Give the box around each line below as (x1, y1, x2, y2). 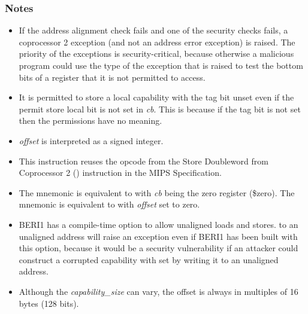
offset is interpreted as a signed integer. (19, 134, 164, 147)
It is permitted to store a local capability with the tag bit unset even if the (19, 91, 294, 103)
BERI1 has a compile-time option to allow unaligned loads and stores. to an (19, 218, 298, 230)
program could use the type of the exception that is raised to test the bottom (19, 59, 303, 71)
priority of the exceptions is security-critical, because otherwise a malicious (19, 47, 294, 60)
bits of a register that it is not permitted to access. (19, 71, 206, 83)
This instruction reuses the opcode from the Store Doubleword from (19, 154, 268, 167)
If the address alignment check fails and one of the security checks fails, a (19, 24, 288, 36)
